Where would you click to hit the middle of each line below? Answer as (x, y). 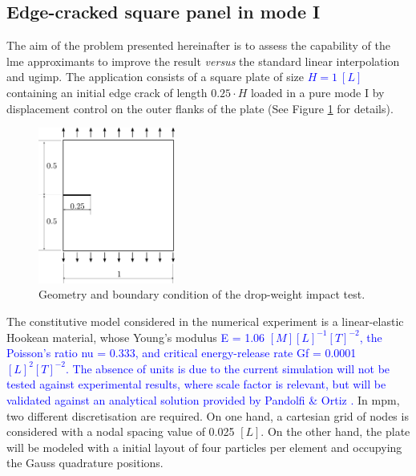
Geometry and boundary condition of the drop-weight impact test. (202, 294)
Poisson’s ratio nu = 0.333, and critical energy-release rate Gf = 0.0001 (182, 353)
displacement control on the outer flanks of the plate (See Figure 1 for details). (200, 108)
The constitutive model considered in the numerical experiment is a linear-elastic (205, 321)
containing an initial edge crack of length (107, 92)
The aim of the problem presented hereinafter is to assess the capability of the (198, 45)
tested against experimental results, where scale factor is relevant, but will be (196, 384)
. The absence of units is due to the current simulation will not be (228, 368)
